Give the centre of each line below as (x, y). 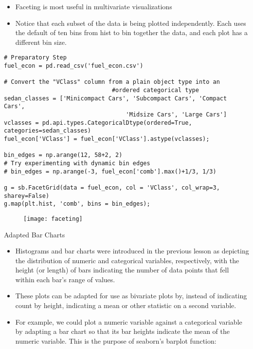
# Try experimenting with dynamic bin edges (77, 163)
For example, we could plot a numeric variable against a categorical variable (129, 321)
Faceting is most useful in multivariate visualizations (94, 6)
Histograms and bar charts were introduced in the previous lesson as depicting (132, 251)
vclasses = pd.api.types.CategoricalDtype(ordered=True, (98, 123)
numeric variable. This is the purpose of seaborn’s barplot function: (116, 340)
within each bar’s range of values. (65, 279)
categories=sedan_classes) (47, 131)
